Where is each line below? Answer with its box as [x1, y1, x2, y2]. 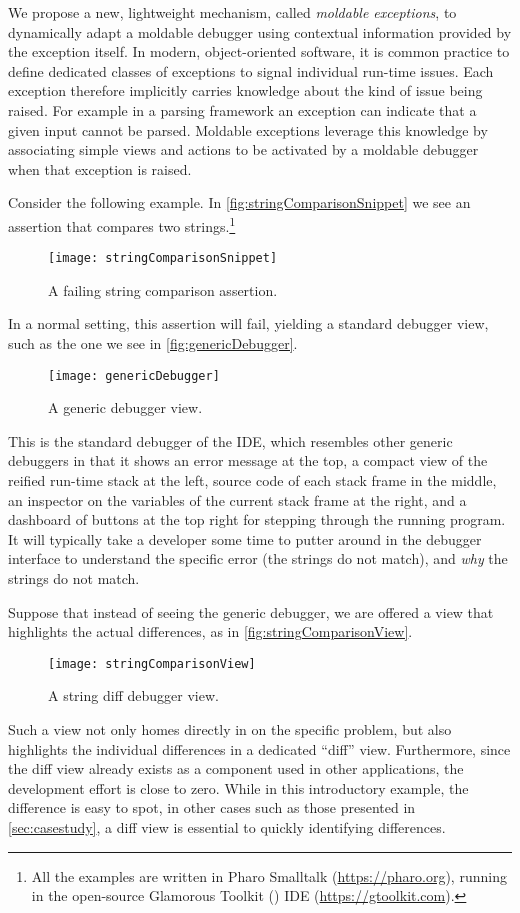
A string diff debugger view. [48, 685, 219, 706]
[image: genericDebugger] [48, 368, 220, 383]
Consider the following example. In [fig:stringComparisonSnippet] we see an [8, 192, 471, 213]
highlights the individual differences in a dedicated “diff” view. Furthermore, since [8, 738, 511, 759]
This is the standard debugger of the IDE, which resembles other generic [8, 430, 453, 451]
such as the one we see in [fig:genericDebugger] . [8, 333, 298, 354]
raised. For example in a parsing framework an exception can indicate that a [8, 99, 477, 120]
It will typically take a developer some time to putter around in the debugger [8, 528, 482, 549]
